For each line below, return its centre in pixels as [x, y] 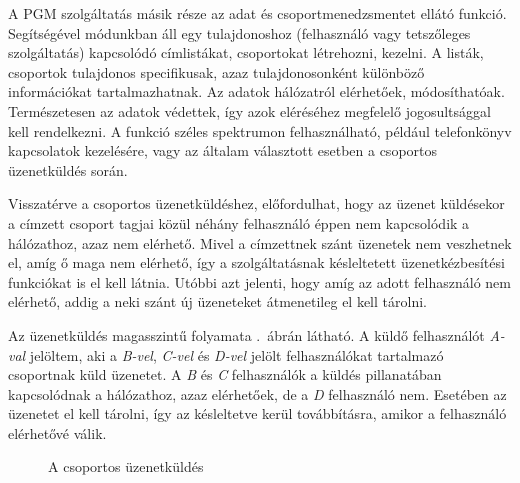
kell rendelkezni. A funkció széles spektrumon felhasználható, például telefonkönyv [260, 130]
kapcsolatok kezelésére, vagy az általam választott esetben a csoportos [223, 150]
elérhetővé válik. [57, 432]
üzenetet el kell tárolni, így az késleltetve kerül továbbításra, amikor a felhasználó [257, 413]
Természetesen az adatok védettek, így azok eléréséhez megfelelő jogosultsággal [249, 110]
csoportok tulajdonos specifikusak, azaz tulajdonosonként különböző [216, 71]
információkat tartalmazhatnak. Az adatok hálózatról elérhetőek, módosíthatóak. [256, 91]
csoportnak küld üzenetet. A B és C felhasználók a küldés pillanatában [225, 374]
